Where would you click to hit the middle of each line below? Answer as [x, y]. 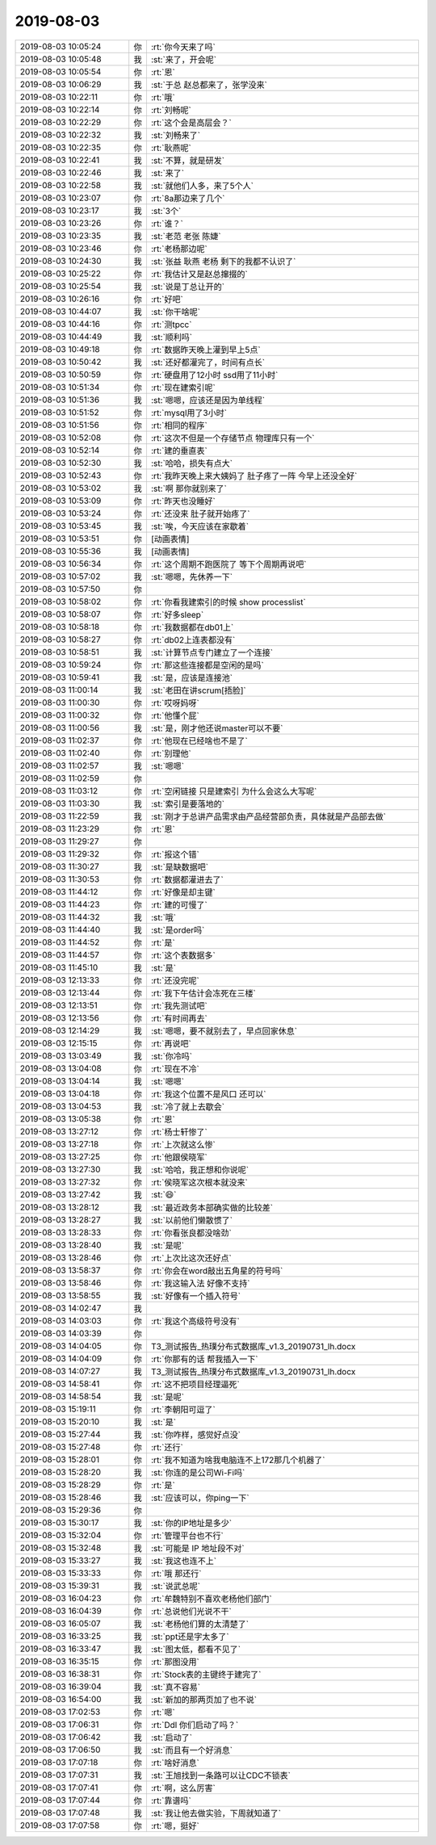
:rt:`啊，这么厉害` [183, 1788]
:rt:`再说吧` [171, 1043]
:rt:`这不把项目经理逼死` [195, 1384]
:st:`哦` [163, 917]
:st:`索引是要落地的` [188, 803]
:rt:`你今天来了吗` [183, 47]
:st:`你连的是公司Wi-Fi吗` [198, 1472]
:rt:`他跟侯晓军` [179, 1157]
